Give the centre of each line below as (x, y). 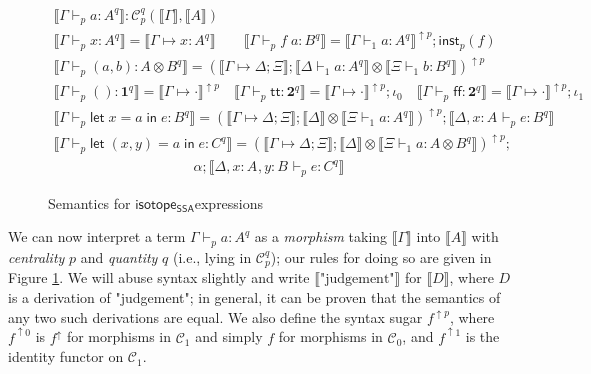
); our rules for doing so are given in (381, 256)
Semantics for (89, 202)
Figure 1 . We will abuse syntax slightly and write (159, 277)
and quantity (119, 256)
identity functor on (66, 356)
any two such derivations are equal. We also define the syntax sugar (215, 316)
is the (482, 336)
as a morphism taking (321, 236)
